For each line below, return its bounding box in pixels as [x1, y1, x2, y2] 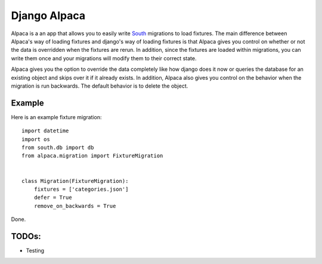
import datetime [21, 128, 69, 134]
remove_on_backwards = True [33, 203, 116, 209]
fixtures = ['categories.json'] [33, 185, 129, 192]
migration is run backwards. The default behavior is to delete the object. [11, 82, 188, 89]
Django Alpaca [11, 9, 86, 22]
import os [21, 136, 50, 142]
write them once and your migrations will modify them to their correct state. [11, 54, 197, 62]
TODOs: [11, 231, 41, 241]
